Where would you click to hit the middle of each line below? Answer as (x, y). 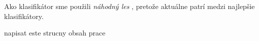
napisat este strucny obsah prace (55, 33)
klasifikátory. (24, 16)
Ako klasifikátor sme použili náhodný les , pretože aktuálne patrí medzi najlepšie (129, 6)
